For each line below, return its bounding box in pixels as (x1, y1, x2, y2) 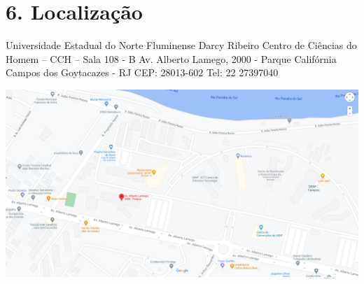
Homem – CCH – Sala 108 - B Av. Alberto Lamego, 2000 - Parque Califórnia (6, 51, 337, 66)
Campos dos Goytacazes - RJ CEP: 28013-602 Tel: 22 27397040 (6, 65, 279, 80)
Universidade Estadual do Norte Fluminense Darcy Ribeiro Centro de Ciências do (6, 38, 357, 52)
